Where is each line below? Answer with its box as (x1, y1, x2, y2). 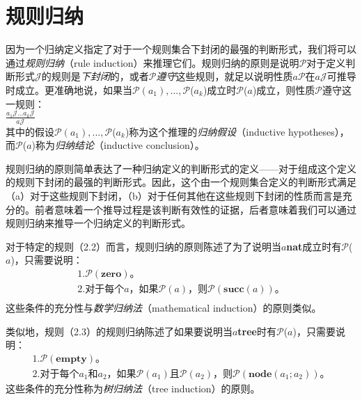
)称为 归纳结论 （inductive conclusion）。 (31, 138, 205, 152)
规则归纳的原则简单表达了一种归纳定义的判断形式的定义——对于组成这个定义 (6, 161, 356, 175)
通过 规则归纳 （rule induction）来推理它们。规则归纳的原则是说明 (6, 55, 299, 70)
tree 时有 (237, 323, 276, 338)
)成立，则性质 (252, 82, 315, 97)
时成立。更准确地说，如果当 (6, 82, 132, 97)
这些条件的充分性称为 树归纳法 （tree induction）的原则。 (6, 381, 260, 395)
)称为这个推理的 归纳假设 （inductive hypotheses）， (125, 124, 349, 138)
